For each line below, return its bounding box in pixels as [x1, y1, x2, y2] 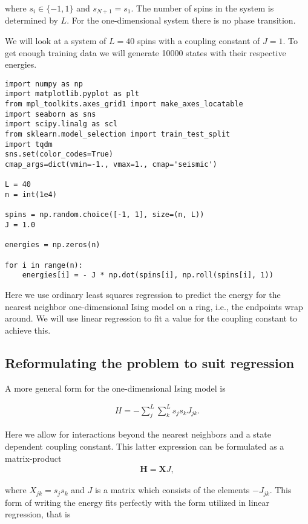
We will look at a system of [5, 34, 106, 47]
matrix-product [5, 451, 62, 464]
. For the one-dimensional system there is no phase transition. [67, 14, 296, 27]
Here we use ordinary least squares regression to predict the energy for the [5, 288, 281, 300]
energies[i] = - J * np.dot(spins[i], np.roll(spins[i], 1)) [22, 271, 274, 280]
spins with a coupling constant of [137, 34, 260, 47]
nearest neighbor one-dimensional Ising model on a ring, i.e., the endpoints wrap [5, 300, 303, 312]
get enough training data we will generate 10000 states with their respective [5, 46, 286, 59]
